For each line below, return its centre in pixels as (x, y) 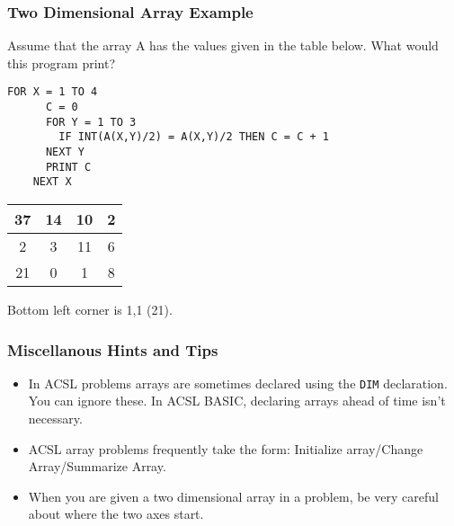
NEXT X (52, 182)
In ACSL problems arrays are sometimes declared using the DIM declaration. (238, 383)
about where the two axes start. (116, 514)
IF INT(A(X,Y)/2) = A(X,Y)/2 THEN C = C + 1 (194, 137)
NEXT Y (65, 152)
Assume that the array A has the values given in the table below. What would (223, 45)
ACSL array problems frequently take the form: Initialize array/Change (226, 448)
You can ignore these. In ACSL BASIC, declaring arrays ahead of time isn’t (237, 401)
